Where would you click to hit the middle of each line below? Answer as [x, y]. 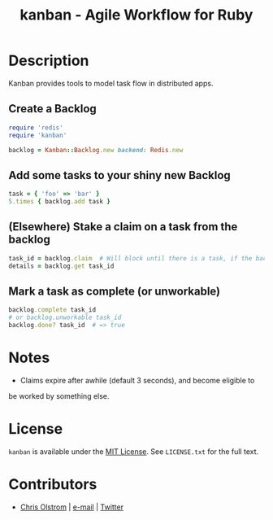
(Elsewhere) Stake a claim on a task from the [123, 227]
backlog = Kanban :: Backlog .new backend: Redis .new [96, 150]
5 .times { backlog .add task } [60, 202]
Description [49, 61]
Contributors [53, 484]
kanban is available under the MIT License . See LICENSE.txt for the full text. [134, 451]
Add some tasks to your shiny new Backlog [120, 175]
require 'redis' [36, 128]
